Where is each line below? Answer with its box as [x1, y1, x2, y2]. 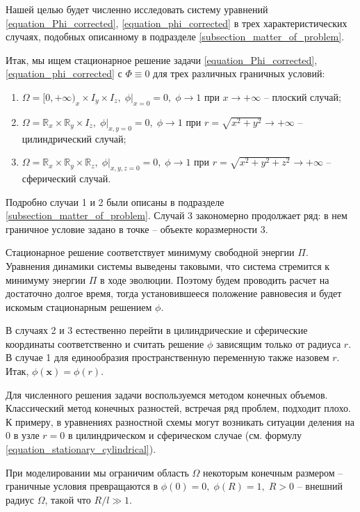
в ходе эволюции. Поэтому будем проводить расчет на [99, 272, 329, 287]
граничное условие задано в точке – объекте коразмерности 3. [6, 221, 268, 236]
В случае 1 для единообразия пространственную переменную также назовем [6, 350, 329, 365]
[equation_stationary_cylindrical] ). [6, 442, 156, 456]
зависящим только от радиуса [215, 336, 341, 351]
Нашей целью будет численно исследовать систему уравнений [6, 2, 268, 16]
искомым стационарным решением [6, 299, 152, 314]
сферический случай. [22, 170, 111, 185]
